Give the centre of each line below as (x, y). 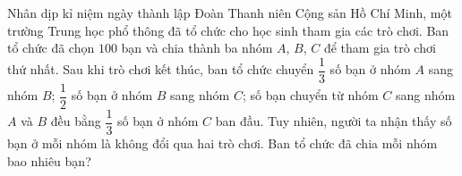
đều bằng (76, 121)
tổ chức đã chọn (51, 48)
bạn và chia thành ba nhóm (197, 48)
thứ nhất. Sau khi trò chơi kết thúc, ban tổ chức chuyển (161, 69)
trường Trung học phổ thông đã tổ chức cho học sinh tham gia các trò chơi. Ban (228, 30)
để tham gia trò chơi (380, 48)
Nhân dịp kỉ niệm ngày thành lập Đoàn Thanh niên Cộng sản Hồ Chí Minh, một (230, 13)
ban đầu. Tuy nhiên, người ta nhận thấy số (334, 121)
